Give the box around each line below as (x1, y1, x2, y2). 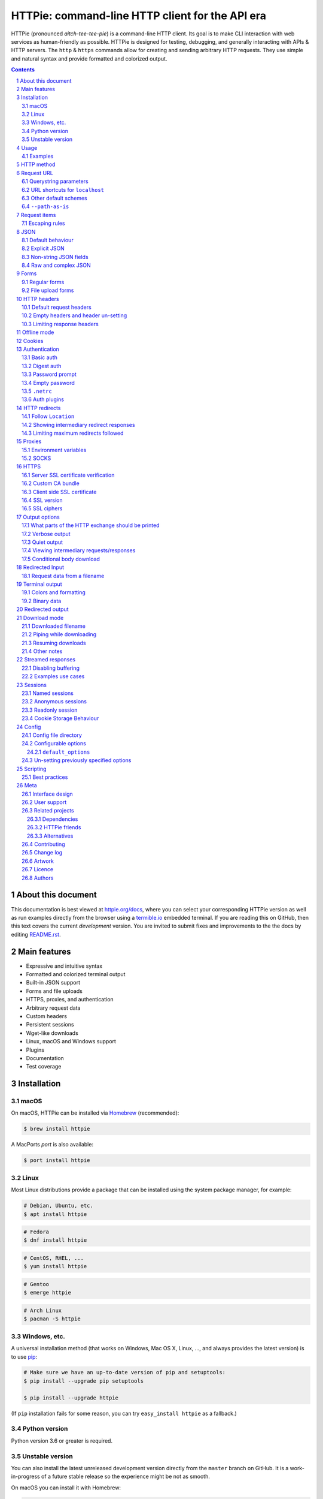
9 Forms (16, 270, 37, 277)
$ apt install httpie (23, 1211, 87, 1217)
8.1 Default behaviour (22, 236, 74, 243)
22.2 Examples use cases (22, 673, 85, 680)
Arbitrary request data (26, 1004, 81, 1012)
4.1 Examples (22, 153, 54, 160)
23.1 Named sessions (22, 690, 74, 697)
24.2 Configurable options (22, 740, 86, 747)
